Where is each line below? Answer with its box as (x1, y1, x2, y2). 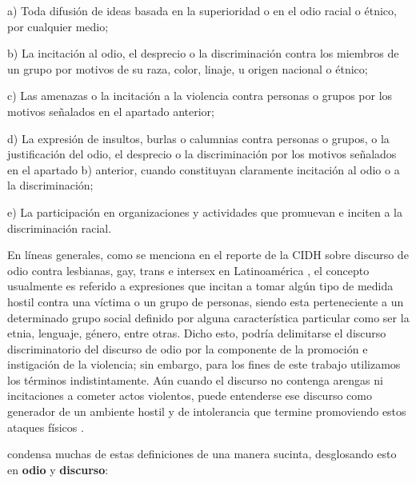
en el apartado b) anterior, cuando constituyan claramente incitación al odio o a (7, 161, 400, 178)
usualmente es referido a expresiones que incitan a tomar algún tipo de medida (7, 277, 394, 294)
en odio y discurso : (7, 461, 109, 477)
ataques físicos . (7, 418, 84, 435)
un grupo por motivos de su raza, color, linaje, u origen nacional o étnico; (7, 60, 368, 77)
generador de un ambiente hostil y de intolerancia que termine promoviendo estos (7, 403, 406, 420)
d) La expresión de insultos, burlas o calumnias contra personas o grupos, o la (7, 130, 390, 146)
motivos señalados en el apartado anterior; (7, 102, 214, 119)
